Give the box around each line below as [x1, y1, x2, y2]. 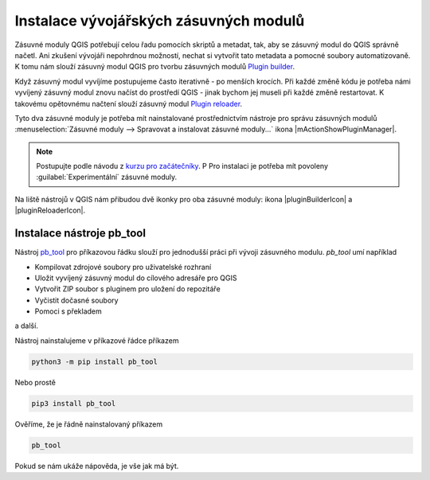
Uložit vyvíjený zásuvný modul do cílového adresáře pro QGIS [34, 273, 237, 283]
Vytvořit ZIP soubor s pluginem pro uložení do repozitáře [34, 284, 221, 294]
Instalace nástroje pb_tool [14, 227, 147, 240]
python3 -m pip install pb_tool [31, 357, 158, 366]
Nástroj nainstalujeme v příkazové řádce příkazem [14, 335, 179, 345]
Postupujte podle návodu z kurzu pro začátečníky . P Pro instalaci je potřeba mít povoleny [36, 162, 329, 171]
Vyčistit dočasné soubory [34, 295, 119, 305]
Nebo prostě [14, 377, 56, 387]
